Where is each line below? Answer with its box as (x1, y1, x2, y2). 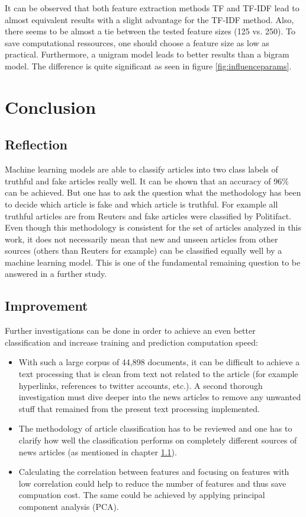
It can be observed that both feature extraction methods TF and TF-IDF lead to (5, 2, 299, 14)
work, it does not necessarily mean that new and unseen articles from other (5, 232, 278, 245)
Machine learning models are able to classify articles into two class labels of (5, 163, 278, 175)
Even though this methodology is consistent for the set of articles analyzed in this (5, 221, 301, 234)
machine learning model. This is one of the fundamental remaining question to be (5, 256, 301, 268)
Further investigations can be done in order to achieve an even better (5, 324, 256, 337)
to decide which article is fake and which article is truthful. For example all (5, 197, 278, 210)
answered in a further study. (5, 267, 107, 280)
